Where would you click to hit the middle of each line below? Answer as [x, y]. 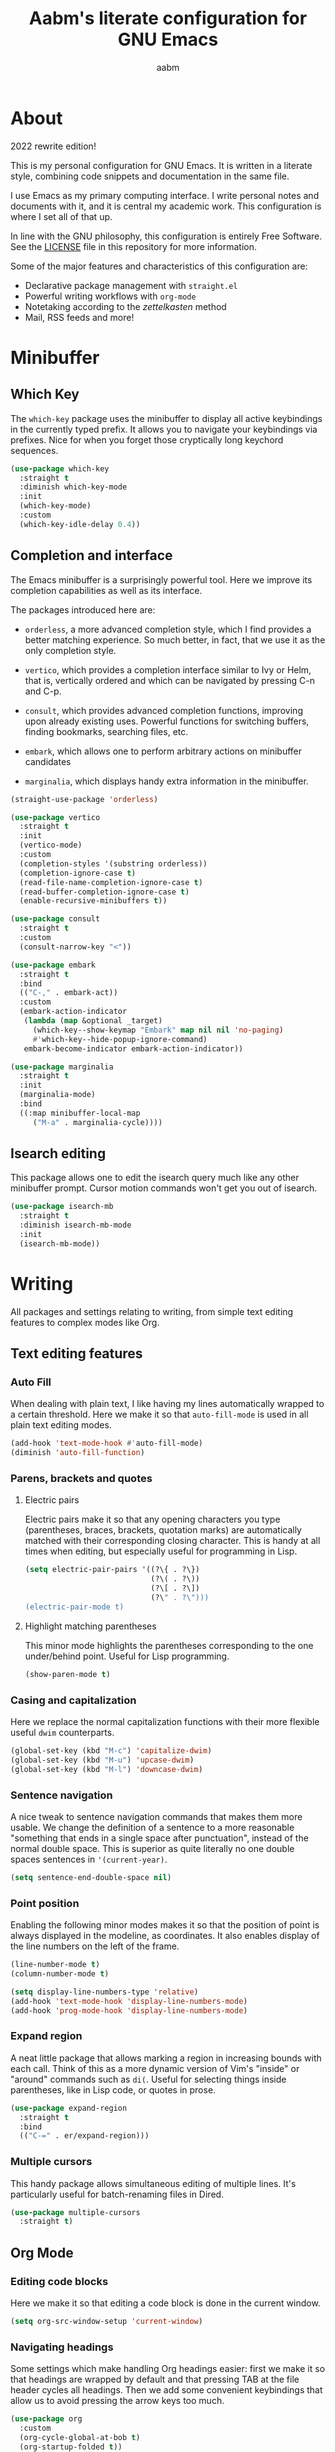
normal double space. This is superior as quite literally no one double [152, 1848]
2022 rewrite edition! [53, 146]
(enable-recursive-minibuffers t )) [93, 901]
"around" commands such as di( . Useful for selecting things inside [148, 2079]
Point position [45, 1903]
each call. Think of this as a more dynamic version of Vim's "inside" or [155, 2068]
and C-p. [43, 691]
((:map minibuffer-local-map [80, 1113]
